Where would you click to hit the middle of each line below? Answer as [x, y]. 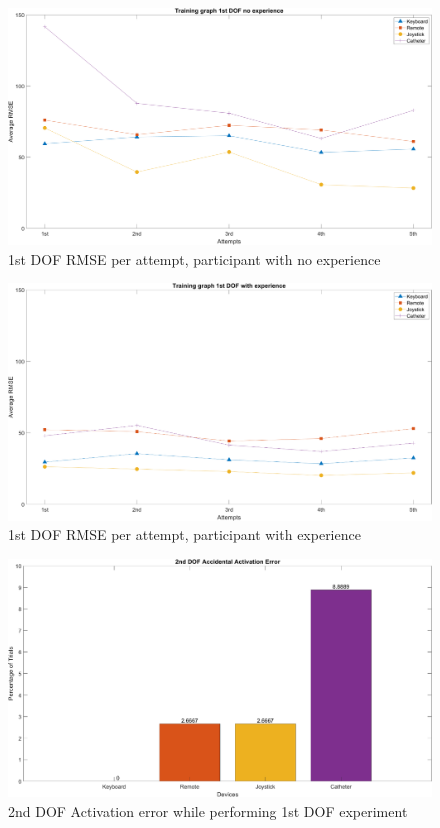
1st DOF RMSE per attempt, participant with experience [184, 534]
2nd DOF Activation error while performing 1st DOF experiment [208, 810]
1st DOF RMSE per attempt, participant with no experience [194, 258]
